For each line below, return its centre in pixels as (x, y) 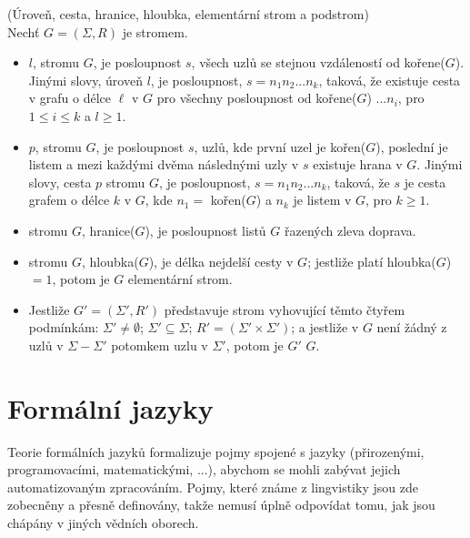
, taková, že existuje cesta (390, 80)
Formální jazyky (110, 407)
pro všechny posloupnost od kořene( (257, 98)
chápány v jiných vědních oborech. (103, 523)
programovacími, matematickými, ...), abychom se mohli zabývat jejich (204, 469)
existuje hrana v (358, 164)
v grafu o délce (70, 98)
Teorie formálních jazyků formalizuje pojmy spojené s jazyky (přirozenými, (216, 451)
